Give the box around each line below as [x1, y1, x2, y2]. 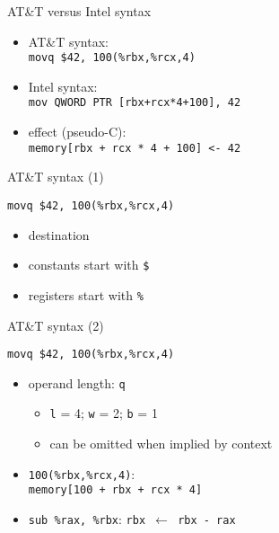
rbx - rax [178, 513, 236, 527]
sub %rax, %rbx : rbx [28, 509, 146, 528]
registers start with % [28, 285, 144, 304]
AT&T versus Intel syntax [7, 2, 152, 20]
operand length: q [28, 373, 126, 392]
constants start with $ [28, 255, 150, 274]
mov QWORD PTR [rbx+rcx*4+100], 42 [28, 96, 241, 110]
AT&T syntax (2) [7, 315, 104, 334]
